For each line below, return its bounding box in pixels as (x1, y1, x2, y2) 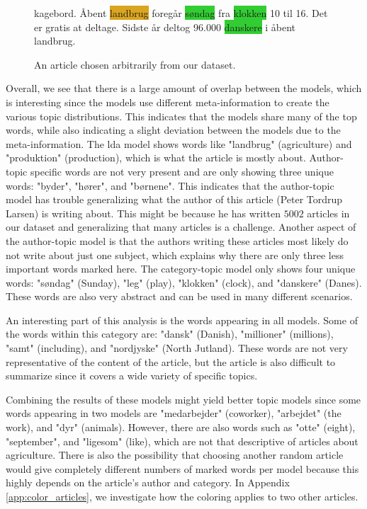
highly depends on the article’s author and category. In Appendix (6, 475, 290, 490)
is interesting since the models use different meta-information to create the (6, 94, 329, 109)
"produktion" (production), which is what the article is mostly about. (6, 150, 306, 165)
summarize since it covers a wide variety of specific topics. (6, 368, 258, 383)
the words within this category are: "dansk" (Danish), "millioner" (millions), (6, 326, 334, 341)
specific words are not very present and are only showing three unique (30, 164, 334, 178)
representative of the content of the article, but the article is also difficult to (6, 354, 336, 369)
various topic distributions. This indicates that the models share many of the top (6, 108, 357, 123)
